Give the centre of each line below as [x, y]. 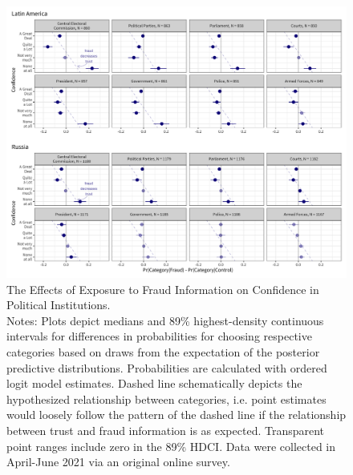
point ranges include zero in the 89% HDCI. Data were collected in [171, 446]
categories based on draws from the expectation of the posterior [163, 352]
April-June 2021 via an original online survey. [118, 462]
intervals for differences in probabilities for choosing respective [159, 336]
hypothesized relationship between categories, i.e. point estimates [166, 399]
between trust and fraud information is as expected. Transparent [166, 431]
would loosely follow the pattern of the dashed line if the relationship [176, 415]
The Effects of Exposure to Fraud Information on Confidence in [163, 289]
